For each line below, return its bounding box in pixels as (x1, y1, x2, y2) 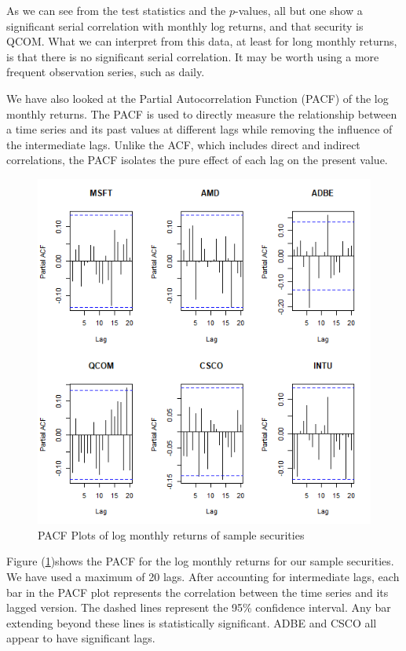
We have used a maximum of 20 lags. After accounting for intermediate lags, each (6, 568, 400, 584)
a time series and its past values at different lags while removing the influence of (6, 121, 393, 137)
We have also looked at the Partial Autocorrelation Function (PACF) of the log (6, 90, 389, 106)
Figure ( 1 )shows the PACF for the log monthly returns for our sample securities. (6, 553, 394, 569)
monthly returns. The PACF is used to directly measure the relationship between (6, 105, 397, 122)
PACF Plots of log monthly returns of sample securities (38, 526, 305, 543)
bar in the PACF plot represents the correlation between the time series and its (6, 583, 389, 600)
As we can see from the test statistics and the (6, 2, 226, 18)
